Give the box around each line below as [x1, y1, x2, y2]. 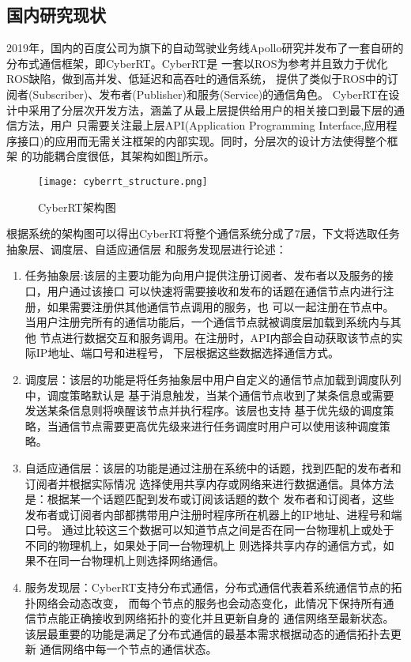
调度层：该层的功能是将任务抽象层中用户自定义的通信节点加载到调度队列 [25, 370, 402, 387]
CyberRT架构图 [38, 198, 116, 215]
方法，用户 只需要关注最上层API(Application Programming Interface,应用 [17, 117, 386, 134]
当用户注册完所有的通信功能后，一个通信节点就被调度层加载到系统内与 [25, 314, 390, 330]
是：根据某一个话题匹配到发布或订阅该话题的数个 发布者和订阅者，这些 [25, 491, 394, 507]
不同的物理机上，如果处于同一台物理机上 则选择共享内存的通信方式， [25, 536, 383, 553]
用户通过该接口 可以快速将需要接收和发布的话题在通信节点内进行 [47, 282, 383, 299]
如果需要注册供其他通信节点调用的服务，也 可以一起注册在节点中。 [47, 298, 394, 314]
